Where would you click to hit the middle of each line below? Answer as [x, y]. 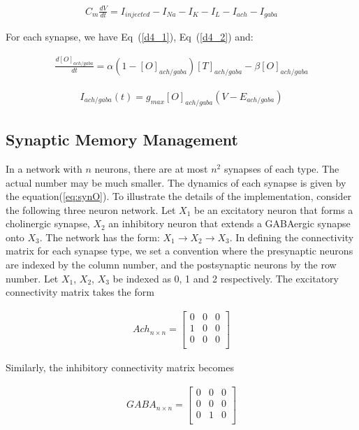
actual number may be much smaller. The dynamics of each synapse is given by [176, 182]
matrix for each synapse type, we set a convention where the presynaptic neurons [179, 251]
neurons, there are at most [151, 168]
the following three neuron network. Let [91, 209]
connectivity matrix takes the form [80, 292]
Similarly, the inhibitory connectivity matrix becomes [120, 367]
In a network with [44, 168]
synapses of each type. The [281, 168]
